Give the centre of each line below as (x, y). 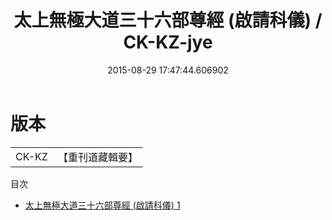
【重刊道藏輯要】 (97, 157)
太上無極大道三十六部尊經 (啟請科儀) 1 (102, 205)
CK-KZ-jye (168, 42)
